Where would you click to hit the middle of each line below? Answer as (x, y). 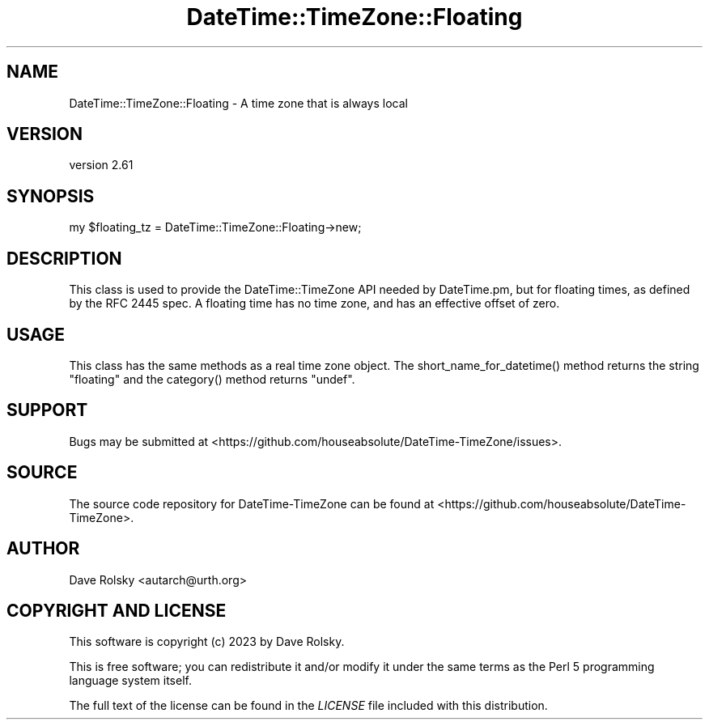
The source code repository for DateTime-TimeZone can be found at (252, 503)
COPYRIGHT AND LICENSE (117, 610)
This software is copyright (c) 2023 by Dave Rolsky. (207, 642)
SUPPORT (47, 410)
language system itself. (130, 681)
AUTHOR (43, 549)
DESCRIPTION (64, 258)
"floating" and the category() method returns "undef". (212, 379)
